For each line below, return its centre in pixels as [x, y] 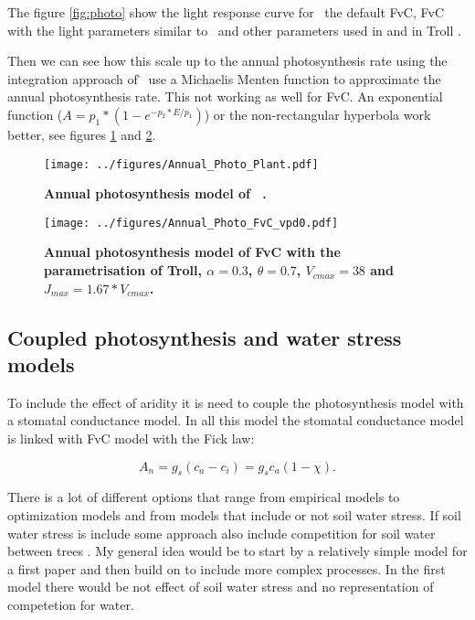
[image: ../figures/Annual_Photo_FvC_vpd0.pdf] [191, 223]
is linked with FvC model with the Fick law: [131, 438]
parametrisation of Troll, [123, 270]
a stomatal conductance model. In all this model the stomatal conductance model [236, 420]
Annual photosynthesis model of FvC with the [192, 252]
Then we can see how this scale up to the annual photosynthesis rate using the [227, 61]
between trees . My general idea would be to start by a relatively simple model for [237, 551]
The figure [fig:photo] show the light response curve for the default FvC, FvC [226, 12]
